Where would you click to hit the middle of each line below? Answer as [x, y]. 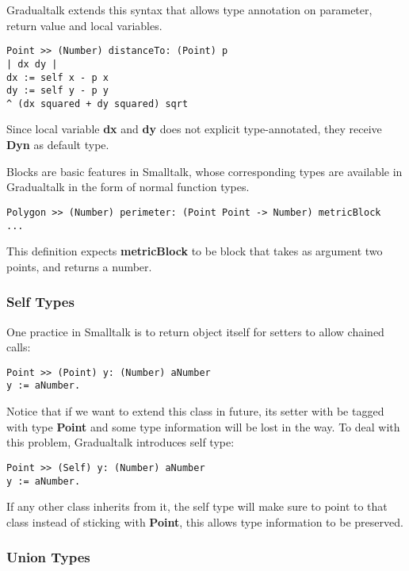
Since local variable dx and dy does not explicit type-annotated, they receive [194, 129]
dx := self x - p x [57, 77]
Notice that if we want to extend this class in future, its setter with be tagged [195, 411]
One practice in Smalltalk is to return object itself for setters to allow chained [195, 331]
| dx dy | [32, 64]
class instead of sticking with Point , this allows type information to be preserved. [205, 521]
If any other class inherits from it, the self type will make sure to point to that [197, 506]
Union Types [48, 557]
